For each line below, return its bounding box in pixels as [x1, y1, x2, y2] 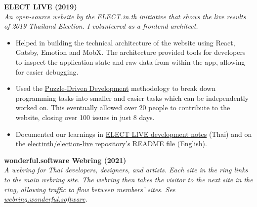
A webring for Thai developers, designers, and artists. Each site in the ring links [4, 165, 248, 175]
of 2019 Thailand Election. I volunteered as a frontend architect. [4, 21, 198, 31]
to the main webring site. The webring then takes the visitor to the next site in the [4, 174, 253, 184]
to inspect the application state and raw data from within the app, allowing [15, 56, 245, 67]
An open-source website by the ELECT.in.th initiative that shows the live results [4, 11, 246, 21]
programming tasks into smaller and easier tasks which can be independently [15, 92, 249, 103]
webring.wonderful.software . [4, 194, 87, 204]
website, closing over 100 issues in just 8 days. [15, 112, 155, 122]
